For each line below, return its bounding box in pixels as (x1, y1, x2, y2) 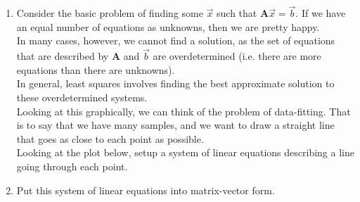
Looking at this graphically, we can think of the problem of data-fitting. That (16, 103, 351, 118)
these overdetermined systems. (16, 90, 148, 104)
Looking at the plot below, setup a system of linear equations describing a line (16, 145, 354, 160)
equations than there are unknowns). (16, 62, 175, 77)
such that (217, 6, 257, 20)
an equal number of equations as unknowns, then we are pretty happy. (16, 19, 320, 34)
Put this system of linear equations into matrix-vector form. (16, 182, 275, 197)
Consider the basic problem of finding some (16, 6, 203, 20)
